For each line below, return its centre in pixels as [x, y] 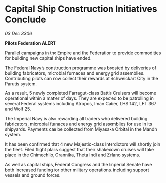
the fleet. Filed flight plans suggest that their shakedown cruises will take [80, 149]
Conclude [26, 20]
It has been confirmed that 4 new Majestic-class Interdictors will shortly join [83, 144]
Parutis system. [21, 84]
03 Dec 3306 [19, 33]
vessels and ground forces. [33, 175]
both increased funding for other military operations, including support [77, 170]
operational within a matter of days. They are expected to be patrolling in [79, 98]
